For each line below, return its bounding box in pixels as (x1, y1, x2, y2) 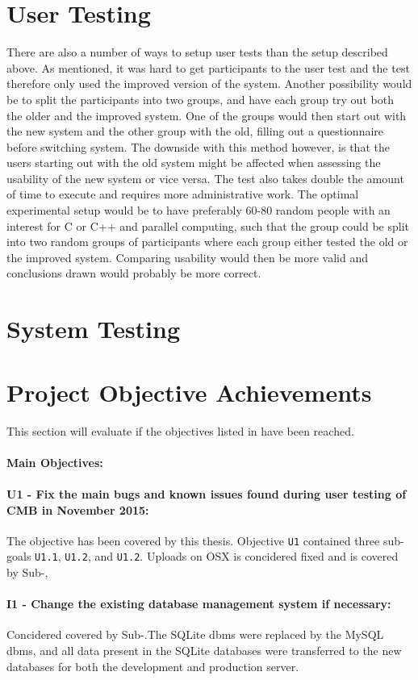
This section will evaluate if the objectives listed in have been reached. (6, 422, 354, 439)
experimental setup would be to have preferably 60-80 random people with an (6, 202, 391, 219)
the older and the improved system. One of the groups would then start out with (6, 106, 407, 123)
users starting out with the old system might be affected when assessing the (6, 154, 381, 171)
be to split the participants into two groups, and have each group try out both (6, 90, 394, 107)
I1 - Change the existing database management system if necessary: (6, 595, 391, 612)
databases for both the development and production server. (6, 657, 299, 674)
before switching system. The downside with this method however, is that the (6, 138, 390, 155)
